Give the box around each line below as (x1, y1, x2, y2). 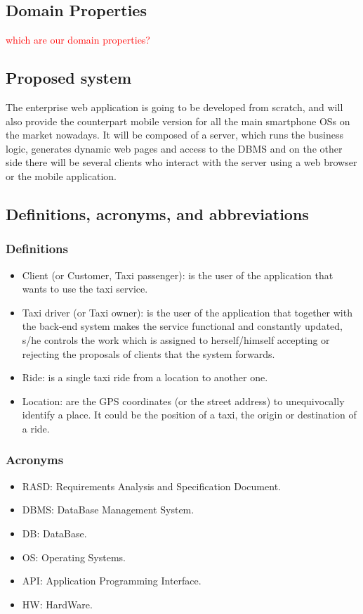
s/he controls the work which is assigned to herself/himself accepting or (22, 332, 330, 347)
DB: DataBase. (22, 525, 87, 540)
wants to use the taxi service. (22, 281, 148, 296)
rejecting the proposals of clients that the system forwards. (22, 346, 275, 361)
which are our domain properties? (6, 32, 150, 47)
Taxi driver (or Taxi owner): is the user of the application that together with (22, 305, 352, 319)
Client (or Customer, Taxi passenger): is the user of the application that (22, 267, 334, 282)
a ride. (22, 421, 50, 435)
